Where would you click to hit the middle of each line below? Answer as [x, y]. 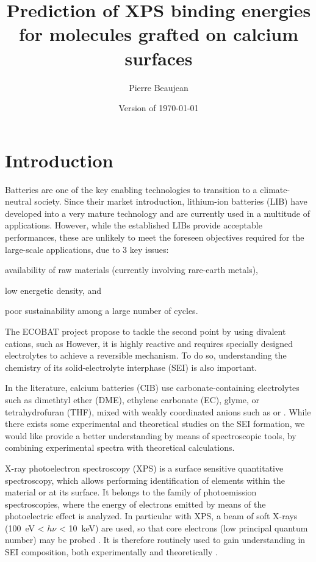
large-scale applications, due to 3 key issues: [87, 249]
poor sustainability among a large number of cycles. [102, 311]
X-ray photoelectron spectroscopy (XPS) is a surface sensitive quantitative [144, 468]
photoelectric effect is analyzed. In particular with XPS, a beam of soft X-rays [151, 516]
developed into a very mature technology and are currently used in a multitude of [158, 213]
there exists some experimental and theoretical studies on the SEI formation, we [155, 424]
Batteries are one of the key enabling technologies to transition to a [131, 189]
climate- [275, 189]
